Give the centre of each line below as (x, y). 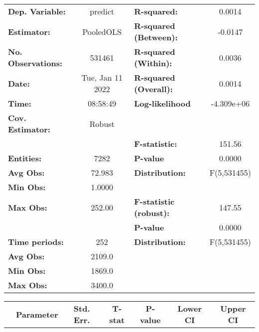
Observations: (35, 63)
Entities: (25, 158)
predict (102, 11)
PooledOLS (102, 31)
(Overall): (153, 89)
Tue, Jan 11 (102, 77)
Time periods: (36, 242)
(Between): (156, 37)
